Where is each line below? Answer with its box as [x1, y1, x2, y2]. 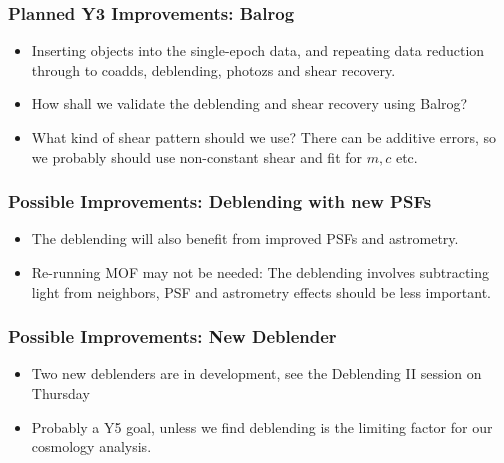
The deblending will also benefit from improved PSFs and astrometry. [31, 228, 459, 249]
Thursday [31, 383, 90, 403]
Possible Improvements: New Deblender [8, 324, 337, 349]
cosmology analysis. [31, 436, 152, 457]
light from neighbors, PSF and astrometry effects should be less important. [31, 281, 491, 302]
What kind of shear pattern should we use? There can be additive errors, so [31, 127, 496, 147]
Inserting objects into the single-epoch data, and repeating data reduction [31, 40, 485, 61]
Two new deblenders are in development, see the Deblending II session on [31, 363, 482, 384]
